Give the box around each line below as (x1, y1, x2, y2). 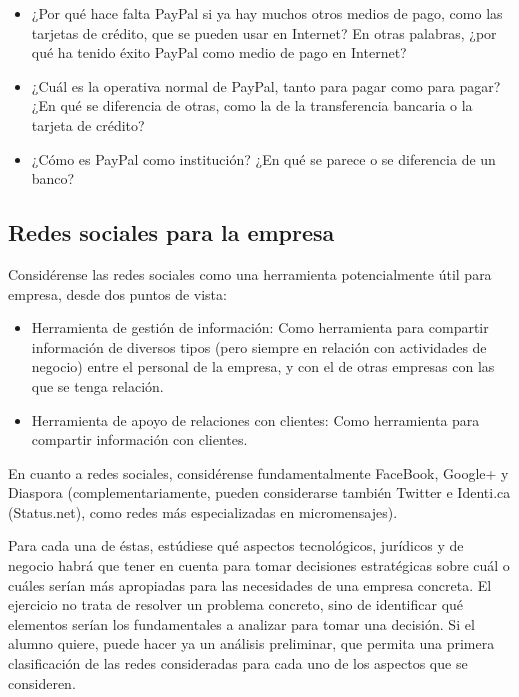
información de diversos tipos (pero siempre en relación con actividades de (31, 336, 487, 357)
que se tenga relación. (31, 375, 164, 396)
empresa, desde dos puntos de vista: (8, 283, 227, 304)
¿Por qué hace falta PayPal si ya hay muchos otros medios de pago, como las (31, 3, 503, 23)
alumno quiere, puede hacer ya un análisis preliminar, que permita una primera (8, 633, 495, 654)
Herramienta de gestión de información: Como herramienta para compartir (31, 317, 489, 338)
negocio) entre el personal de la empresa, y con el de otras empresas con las (31, 356, 495, 377)
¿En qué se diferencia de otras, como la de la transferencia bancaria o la (31, 95, 473, 116)
